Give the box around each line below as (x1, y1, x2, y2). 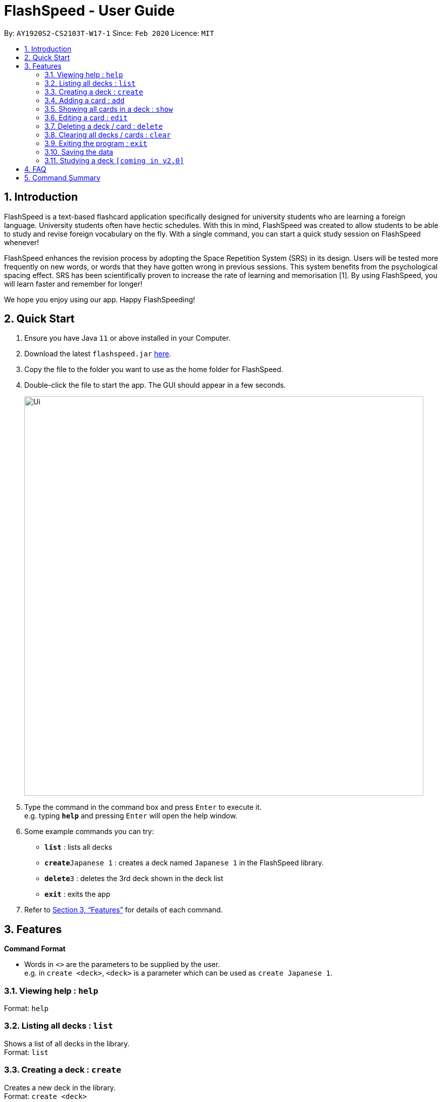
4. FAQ (24, 164, 46, 173)
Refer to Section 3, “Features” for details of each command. (24, 905, 223, 914)
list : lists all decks (44, 843, 112, 852)
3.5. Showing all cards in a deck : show (44, 104, 173, 113)
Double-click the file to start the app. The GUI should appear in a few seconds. (24, 381, 286, 390)
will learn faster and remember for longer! (4, 279, 142, 288)
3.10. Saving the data (44, 147, 113, 156)
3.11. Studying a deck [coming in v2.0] (44, 156, 184, 165)
